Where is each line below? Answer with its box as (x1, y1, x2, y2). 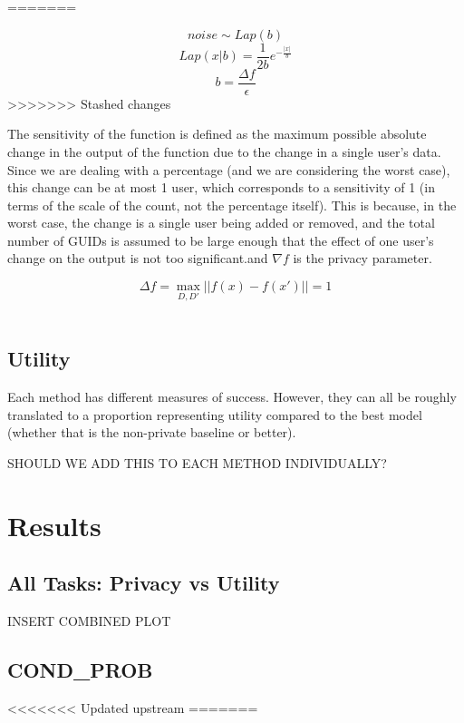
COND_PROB (7, 656, 153, 684)
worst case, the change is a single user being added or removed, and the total (7, 213, 435, 232)
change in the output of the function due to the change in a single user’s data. (7, 142, 441, 161)
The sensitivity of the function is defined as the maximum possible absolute (7, 124, 427, 143)
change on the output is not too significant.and (7, 249, 268, 268)
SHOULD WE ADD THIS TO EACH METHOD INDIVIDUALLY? (7, 453, 387, 472)
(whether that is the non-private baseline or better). (7, 423, 296, 442)
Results (7, 506, 101, 543)
